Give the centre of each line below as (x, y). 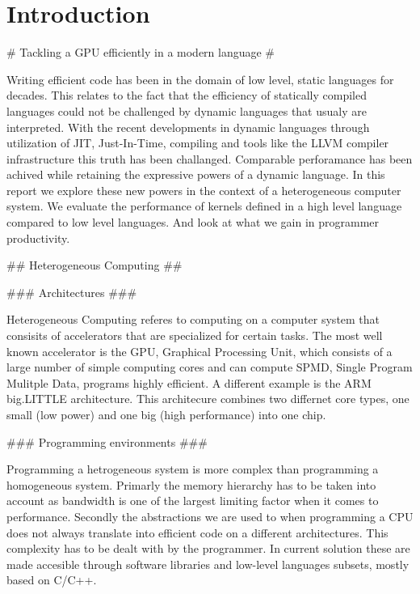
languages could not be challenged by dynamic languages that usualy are (187, 110)
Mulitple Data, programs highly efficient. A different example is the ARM (189, 382)
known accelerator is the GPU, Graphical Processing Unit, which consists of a (199, 351)
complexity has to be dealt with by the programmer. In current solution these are (208, 548)
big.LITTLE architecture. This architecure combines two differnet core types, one (208, 399)
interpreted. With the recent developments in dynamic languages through (188, 127)
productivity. (38, 238)
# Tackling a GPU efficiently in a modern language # (141, 52)
